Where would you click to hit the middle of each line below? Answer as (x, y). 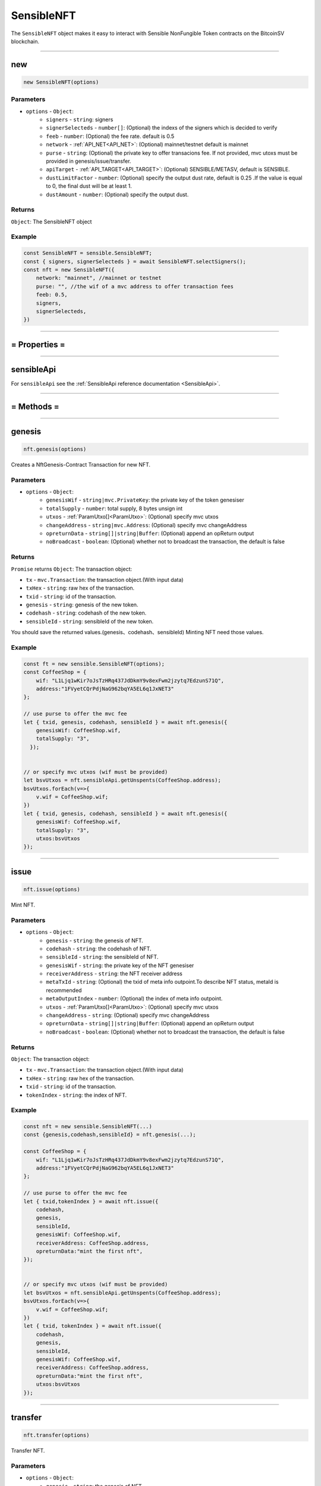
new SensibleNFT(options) (61, 82)
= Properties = (38, 344)
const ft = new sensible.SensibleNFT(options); (94, 664)
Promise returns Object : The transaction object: (72, 569)
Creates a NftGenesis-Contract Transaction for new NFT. (81, 464)
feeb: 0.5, (52, 295)
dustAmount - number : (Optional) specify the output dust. (117, 194)
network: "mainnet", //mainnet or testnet (99, 278)
